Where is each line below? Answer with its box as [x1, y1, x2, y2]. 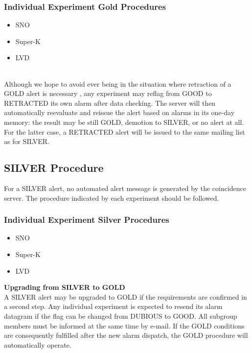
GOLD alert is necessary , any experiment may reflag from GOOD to [4, 88, 212, 98]
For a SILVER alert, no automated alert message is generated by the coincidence [4, 183, 247, 193]
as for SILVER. [4, 136, 49, 146]
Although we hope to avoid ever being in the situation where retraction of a [4, 78, 231, 89]
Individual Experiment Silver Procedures [4, 213, 169, 226]
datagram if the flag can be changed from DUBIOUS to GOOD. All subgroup [4, 310, 237, 321]
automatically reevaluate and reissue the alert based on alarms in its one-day [4, 107, 235, 118]
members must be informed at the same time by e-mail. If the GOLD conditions [4, 320, 245, 330]
